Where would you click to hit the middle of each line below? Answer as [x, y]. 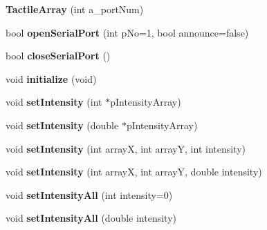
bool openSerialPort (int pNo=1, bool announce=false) [127, 32]
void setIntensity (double [62, 125]
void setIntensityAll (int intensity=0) [89, 194]
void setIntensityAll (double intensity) [91, 218]
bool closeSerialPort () [58, 56]
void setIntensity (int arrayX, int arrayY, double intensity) [134, 172]
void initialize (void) [51, 78]
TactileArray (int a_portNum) [75, 9]
